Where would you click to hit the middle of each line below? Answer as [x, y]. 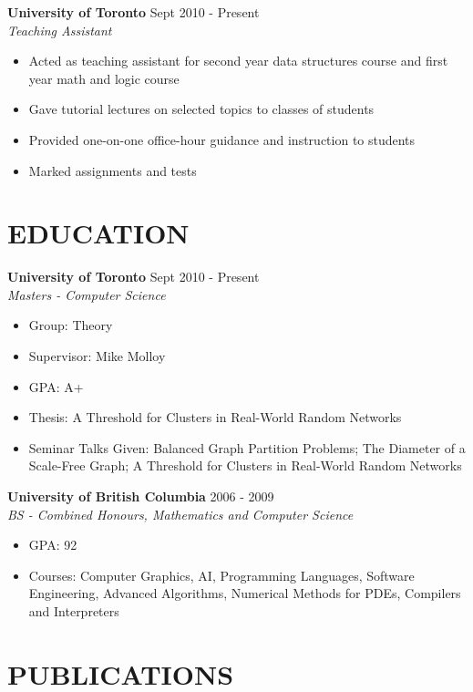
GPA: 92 [53, 545]
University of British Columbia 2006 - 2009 [141, 496]
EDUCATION [98, 233]
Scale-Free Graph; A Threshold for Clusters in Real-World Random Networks [245, 465]
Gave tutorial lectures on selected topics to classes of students [201, 109]
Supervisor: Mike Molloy [97, 356]
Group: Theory [71, 325]
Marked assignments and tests [113, 170]
